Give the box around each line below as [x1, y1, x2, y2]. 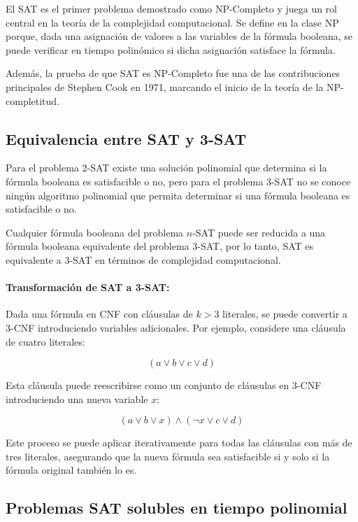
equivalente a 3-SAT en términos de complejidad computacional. [6, 252, 281, 267]
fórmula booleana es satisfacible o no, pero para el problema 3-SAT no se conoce [6, 174, 351, 188]
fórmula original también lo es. [6, 463, 137, 477]
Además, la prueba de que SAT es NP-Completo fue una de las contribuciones [6, 66, 341, 80]
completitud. [6, 93, 60, 108]
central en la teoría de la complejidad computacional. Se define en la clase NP [6, 15, 339, 29]
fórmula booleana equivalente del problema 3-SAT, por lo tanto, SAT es [6, 239, 314, 253]
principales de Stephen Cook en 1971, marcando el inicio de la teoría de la [6, 79, 324, 94]
